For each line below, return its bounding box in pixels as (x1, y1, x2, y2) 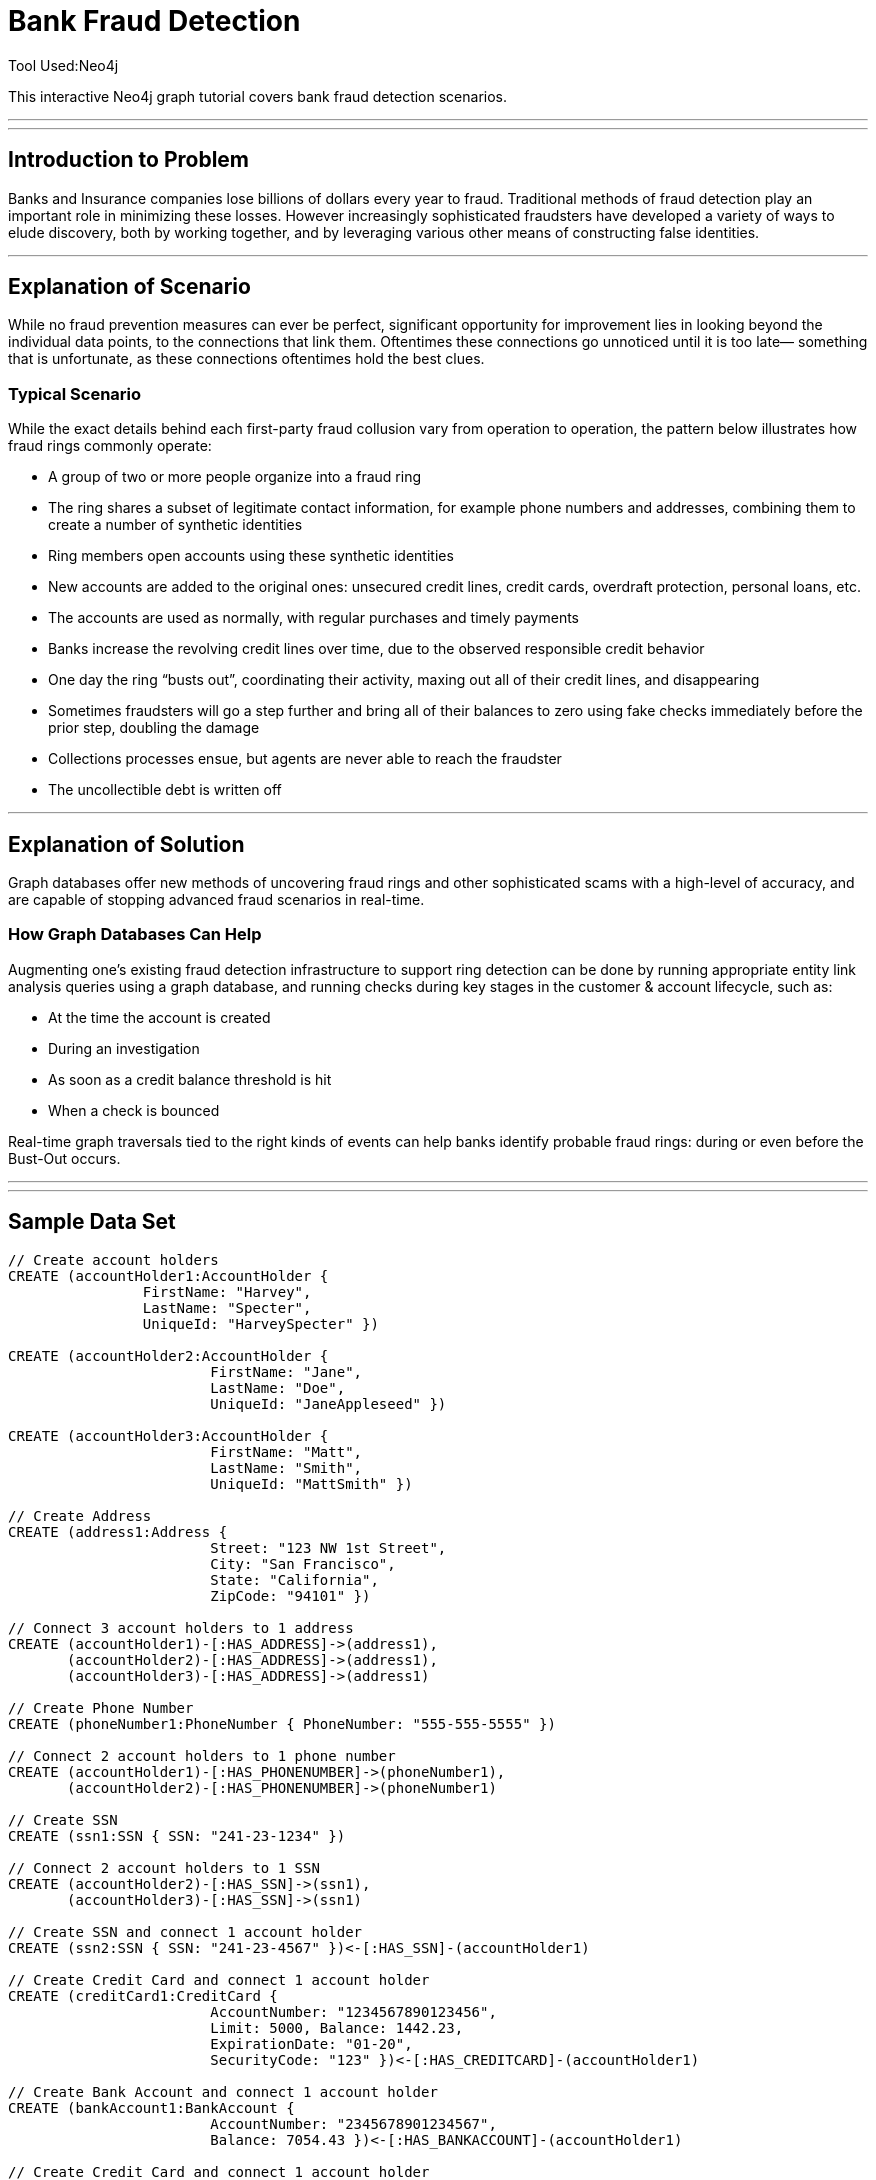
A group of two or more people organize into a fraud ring (48, 468, 421, 486)
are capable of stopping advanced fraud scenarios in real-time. (8, 891, 425, 909)
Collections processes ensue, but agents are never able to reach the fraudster (48, 750, 562, 768)
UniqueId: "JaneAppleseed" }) (210, 1395, 447, 1412)
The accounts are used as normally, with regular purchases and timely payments (48, 609, 580, 627)
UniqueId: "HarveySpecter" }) (142, 1315, 379, 1332)
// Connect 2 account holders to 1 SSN (8, 1859, 320, 1876)
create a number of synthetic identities (48, 516, 303, 534)
